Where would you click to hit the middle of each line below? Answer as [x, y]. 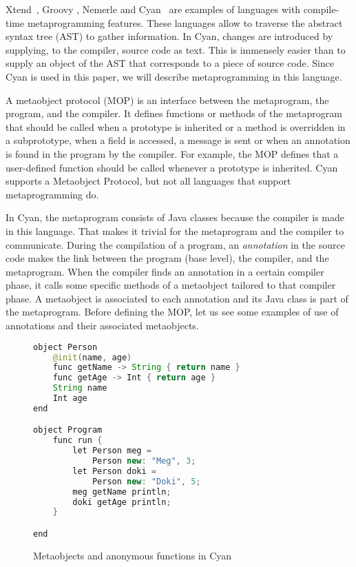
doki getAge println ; [122, 502]
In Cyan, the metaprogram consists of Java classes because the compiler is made [175, 217]
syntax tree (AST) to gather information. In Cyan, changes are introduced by [169, 36]
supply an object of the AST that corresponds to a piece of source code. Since [170, 63]
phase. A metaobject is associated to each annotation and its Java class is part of [177, 298]
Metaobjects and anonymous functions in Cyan [133, 555]
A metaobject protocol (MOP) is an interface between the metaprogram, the [167, 100]
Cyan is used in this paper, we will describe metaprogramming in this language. [174, 76]
